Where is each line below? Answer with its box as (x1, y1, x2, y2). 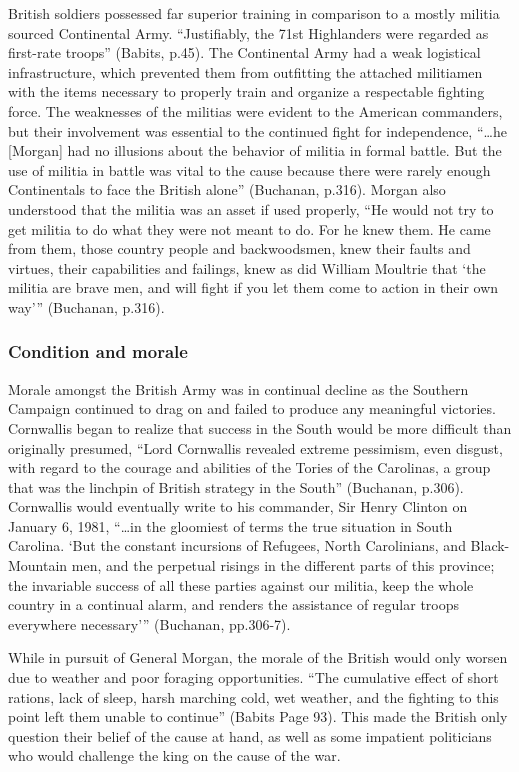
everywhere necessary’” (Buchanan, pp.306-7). (8, 613, 291, 634)
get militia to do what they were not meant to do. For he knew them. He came (8, 218, 491, 239)
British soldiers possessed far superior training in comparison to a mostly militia (8, 3, 500, 23)
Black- (470, 535, 510, 556)
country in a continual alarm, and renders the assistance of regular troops (8, 594, 460, 615)
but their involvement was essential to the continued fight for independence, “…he (8, 120, 507, 141)
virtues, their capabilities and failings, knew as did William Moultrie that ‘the (8, 257, 486, 278)
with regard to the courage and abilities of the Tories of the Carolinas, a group (8, 457, 491, 478)
